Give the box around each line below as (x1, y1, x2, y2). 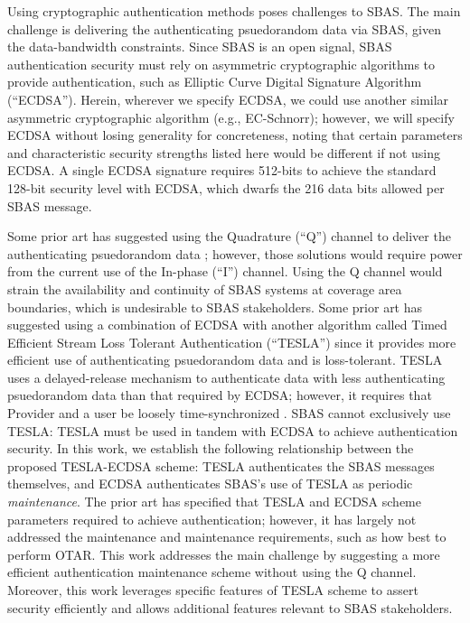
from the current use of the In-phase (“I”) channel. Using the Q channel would (7, 262, 443, 281)
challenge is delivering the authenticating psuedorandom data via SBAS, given (7, 19, 441, 38)
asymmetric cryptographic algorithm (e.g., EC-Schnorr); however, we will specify (7, 107, 455, 126)
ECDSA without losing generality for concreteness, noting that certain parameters (7, 126, 463, 144)
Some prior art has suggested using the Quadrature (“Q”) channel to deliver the (7, 227, 451, 246)
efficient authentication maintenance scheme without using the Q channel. (7, 563, 417, 581)
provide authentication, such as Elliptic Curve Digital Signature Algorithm (7, 72, 422, 91)
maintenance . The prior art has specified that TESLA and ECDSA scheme (7, 492, 421, 511)
